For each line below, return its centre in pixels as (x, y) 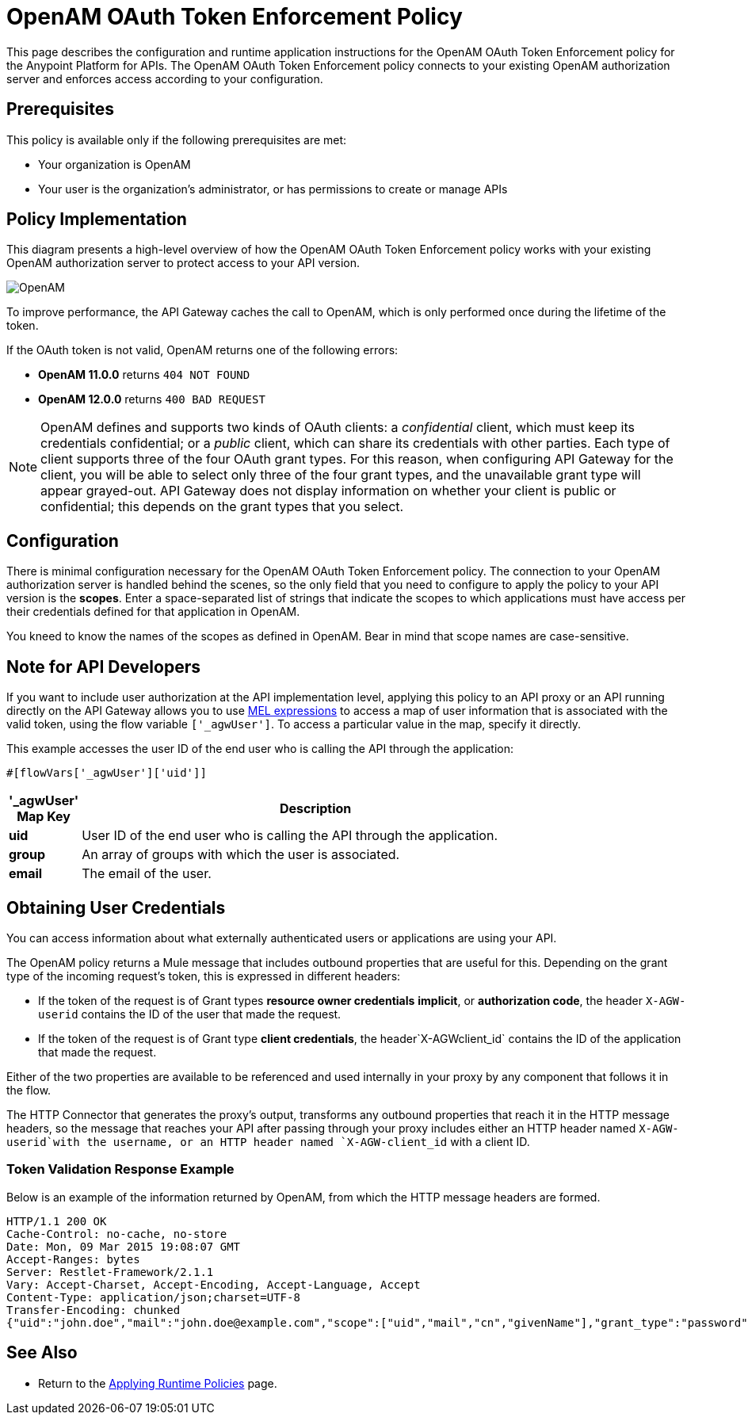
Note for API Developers (103, 667)
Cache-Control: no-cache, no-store (117, 1234)
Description (315, 809)
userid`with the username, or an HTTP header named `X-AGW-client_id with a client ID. (268, 1141)
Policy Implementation (97, 220)
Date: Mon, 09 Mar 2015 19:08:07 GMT (124, 1246)
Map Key (44, 817)
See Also (42, 1353)
